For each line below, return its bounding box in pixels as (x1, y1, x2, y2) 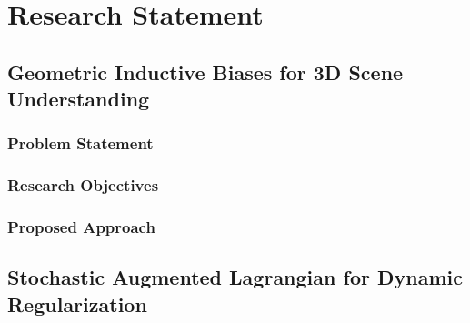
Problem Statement (7, 132, 154, 155)
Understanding (7, 85, 150, 113)
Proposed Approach (7, 216, 155, 238)
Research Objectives (7, 174, 159, 197)
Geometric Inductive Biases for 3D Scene (7, 57, 404, 86)
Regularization (7, 289, 147, 318)
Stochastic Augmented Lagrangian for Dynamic (7, 263, 463, 291)
